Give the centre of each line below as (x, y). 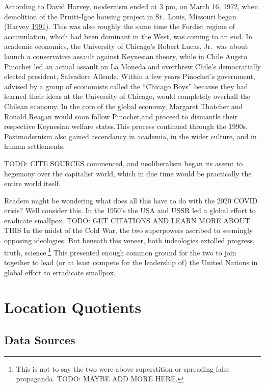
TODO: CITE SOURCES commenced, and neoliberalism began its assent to (124, 163)
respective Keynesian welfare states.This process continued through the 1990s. (126, 126)
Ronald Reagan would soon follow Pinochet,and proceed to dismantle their (121, 116)
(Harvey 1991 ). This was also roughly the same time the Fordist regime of (120, 26)
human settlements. (35, 146)
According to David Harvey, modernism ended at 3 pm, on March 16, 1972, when (131, 6)
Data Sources (40, 339)
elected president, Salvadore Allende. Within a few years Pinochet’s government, (130, 76)
